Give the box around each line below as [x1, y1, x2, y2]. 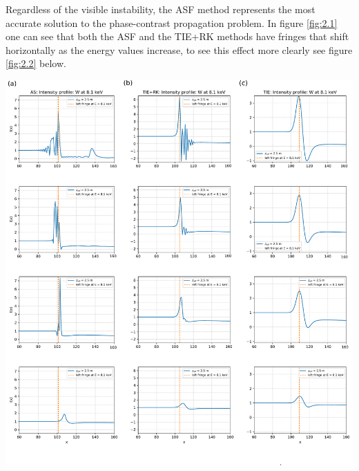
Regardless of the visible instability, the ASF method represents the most [6, 2, 316, 16]
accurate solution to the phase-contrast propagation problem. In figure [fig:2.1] [6, 15, 338, 30]
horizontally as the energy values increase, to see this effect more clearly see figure [6, 42, 353, 57]
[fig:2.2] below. [6, 56, 66, 71]
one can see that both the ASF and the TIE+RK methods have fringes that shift [6, 29, 349, 44]
